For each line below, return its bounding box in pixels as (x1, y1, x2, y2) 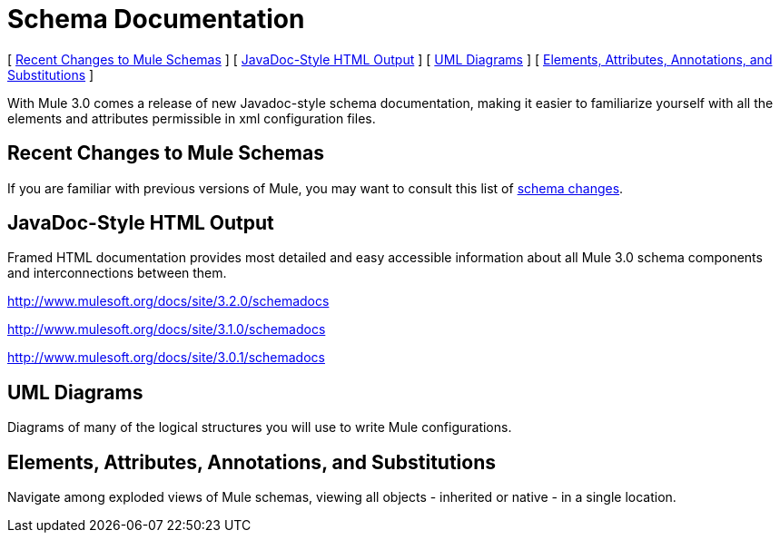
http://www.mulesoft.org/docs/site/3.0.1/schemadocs (7, 349, 325, 366)
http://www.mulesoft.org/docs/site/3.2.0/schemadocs (7, 293, 330, 309)
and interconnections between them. (7, 265, 227, 281)
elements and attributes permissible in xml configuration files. (7, 110, 376, 126)
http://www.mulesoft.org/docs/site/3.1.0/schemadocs (7, 321, 326, 338)
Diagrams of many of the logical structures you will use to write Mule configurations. (7, 419, 512, 436)
